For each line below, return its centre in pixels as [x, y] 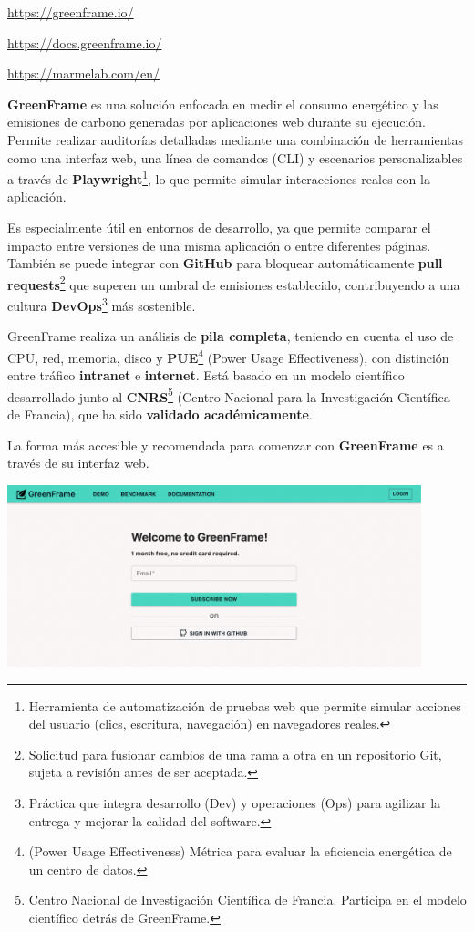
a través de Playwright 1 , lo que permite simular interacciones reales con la [219, 177]
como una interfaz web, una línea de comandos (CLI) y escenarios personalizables [235, 157]
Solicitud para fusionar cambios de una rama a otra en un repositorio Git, [235, 754]
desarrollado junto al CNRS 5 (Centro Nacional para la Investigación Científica [229, 395]
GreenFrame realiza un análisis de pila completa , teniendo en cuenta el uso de [231, 336]
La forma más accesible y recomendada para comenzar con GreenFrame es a [226, 445]
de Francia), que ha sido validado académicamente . [160, 414]
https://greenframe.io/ [71, 12]
